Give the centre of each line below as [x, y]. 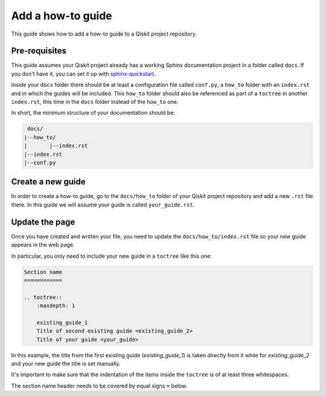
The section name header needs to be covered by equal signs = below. [99, 386]
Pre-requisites [39, 51]
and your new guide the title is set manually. [66, 364]
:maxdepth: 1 [56, 306]
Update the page [43, 222]
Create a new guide [48, 182]
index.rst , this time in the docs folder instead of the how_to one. [95, 102]
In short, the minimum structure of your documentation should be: [93, 113]
